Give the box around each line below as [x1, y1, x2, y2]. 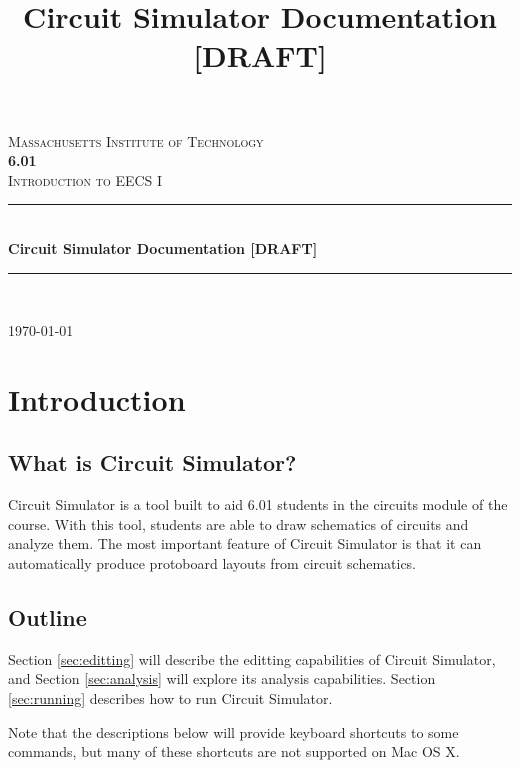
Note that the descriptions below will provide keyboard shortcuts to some [8, 721, 459, 742]
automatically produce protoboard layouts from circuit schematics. [8, 553, 417, 574]
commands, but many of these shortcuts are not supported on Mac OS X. [8, 741, 460, 762]
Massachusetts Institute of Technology [8, 130, 264, 151]
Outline [8, 602, 87, 633]
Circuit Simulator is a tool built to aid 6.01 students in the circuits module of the [8, 494, 508, 515]
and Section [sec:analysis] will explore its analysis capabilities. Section [8, 668, 436, 689]
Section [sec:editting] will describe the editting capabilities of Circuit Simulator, [8, 648, 496, 669]
